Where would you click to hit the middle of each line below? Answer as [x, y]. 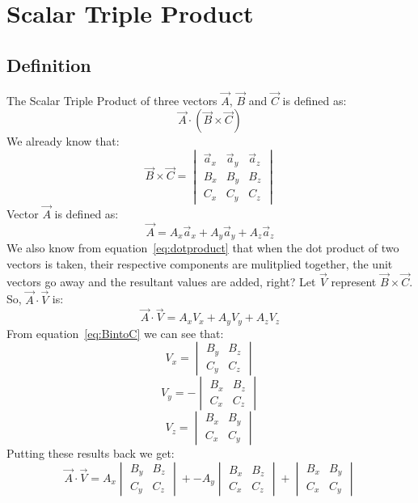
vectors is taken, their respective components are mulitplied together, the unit [200, 263]
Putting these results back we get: [91, 453]
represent [354, 281]
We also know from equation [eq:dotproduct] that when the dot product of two [203, 248]
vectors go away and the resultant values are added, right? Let [161, 281]
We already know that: [63, 141]
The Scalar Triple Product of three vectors [112, 100]
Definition [49, 64]
